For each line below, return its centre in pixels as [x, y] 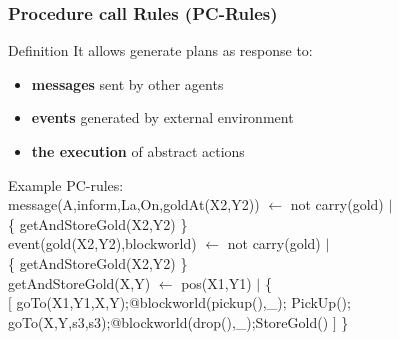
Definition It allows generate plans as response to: [160, 50]
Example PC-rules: [66, 184]
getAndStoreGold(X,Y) [79, 282]
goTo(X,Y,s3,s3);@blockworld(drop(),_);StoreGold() [168, 321]
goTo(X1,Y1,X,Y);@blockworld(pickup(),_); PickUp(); [183, 302]
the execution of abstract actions [138, 151]
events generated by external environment [162, 117]
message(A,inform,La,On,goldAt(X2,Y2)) [134, 204]
